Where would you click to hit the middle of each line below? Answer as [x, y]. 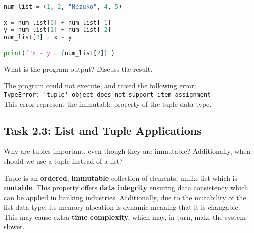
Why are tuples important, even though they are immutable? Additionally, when [127, 151]
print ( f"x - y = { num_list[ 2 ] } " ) [60, 53]
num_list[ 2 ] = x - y [38, 38]
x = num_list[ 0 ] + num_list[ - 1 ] [58, 23]
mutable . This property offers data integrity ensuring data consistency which [126, 187]
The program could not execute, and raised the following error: [100, 85]
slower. [14, 226]
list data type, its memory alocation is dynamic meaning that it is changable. [122, 207]
